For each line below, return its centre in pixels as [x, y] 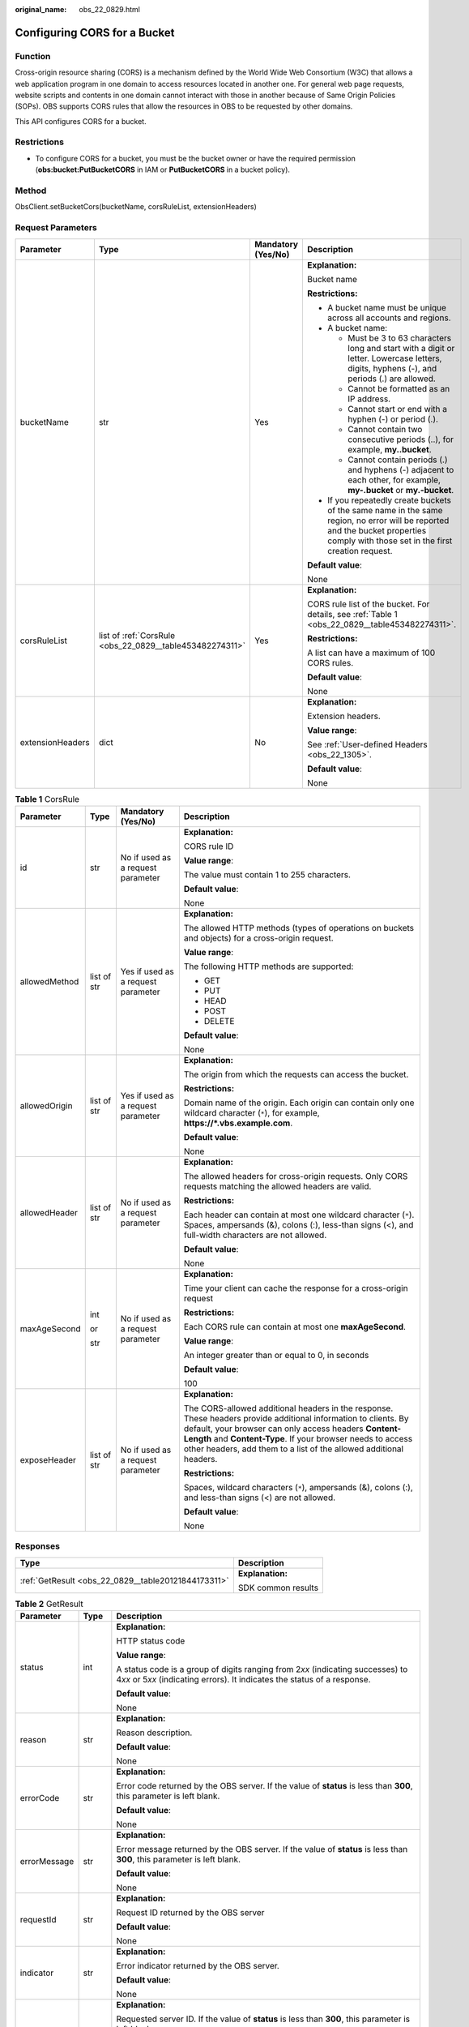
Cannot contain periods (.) [398, 460]
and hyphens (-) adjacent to [401, 469]
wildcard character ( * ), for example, [252, 1112]
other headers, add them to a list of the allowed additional [294, 1449]
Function [33, 56]
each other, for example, [394, 480]
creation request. [360, 551]
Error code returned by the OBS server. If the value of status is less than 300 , [264, 1786]
